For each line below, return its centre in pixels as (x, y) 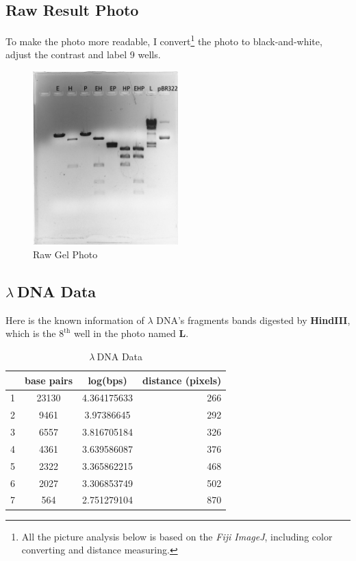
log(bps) (107, 380)
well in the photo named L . (131, 333)
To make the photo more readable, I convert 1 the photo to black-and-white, (164, 40)
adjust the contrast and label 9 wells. (83, 54)
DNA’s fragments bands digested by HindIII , (253, 320)
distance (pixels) (182, 380)
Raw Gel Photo (65, 254)
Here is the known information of (75, 320)
